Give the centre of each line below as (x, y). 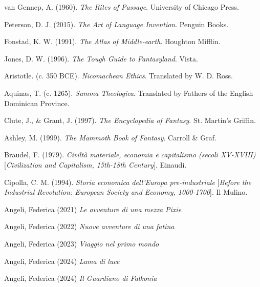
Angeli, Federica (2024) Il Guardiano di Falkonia (81, 278)
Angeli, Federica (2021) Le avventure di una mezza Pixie (93, 209)
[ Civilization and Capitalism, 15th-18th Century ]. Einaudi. (95, 164)
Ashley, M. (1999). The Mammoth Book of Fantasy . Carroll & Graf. (110, 137)
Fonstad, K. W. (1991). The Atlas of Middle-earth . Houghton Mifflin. (112, 41)
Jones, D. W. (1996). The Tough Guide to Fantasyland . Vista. (101, 58)
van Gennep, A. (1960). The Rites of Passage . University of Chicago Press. (122, 7)
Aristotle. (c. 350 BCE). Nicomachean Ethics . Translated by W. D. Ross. (118, 76)
